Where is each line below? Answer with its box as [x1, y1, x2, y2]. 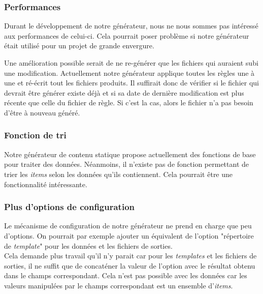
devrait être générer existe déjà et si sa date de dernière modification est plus [4, 87, 244, 98]
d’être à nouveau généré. [4, 107, 80, 117]
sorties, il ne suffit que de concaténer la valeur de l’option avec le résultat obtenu [4, 260, 255, 271]
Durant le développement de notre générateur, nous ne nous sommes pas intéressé [4, 20, 258, 31]
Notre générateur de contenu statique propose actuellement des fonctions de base [4, 149, 256, 159]
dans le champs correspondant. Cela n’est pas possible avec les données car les [4, 270, 247, 281]
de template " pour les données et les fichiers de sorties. [4, 240, 173, 251]
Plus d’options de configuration [4, 200, 135, 213]
